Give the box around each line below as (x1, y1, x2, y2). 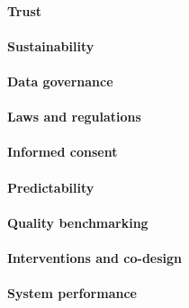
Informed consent (7, 142, 118, 161)
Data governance (7, 71, 113, 90)
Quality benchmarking (7, 213, 148, 231)
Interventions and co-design (7, 248, 183, 267)
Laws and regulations (7, 107, 141, 126)
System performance (7, 284, 137, 303)
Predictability (7, 177, 94, 196)
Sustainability (7, 36, 94, 55)
